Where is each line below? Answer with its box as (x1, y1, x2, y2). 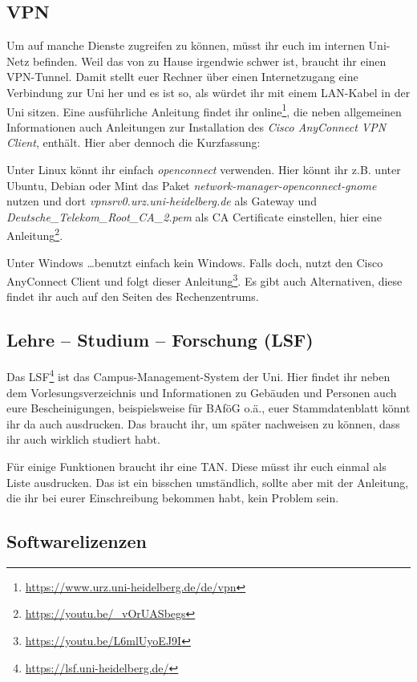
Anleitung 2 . (6, 225, 63, 244)
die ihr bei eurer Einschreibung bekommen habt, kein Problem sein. (6, 489, 339, 506)
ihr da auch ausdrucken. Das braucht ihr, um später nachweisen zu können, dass (6, 415, 400, 432)
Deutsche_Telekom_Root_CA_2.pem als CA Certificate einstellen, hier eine (6, 208, 382, 225)
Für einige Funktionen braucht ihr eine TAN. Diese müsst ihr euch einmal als (6, 457, 387, 474)
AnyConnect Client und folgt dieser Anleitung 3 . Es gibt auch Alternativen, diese (6, 270, 403, 289)
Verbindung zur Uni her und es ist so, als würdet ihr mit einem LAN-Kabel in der (6, 83, 411, 100)
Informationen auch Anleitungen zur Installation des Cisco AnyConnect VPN (6, 118, 387, 135)
